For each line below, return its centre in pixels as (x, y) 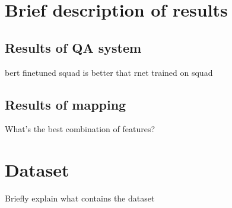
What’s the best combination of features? (80, 129)
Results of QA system (73, 47)
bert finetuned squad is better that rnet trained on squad (109, 72)
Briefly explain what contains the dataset (80, 198)
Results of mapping (66, 104)
